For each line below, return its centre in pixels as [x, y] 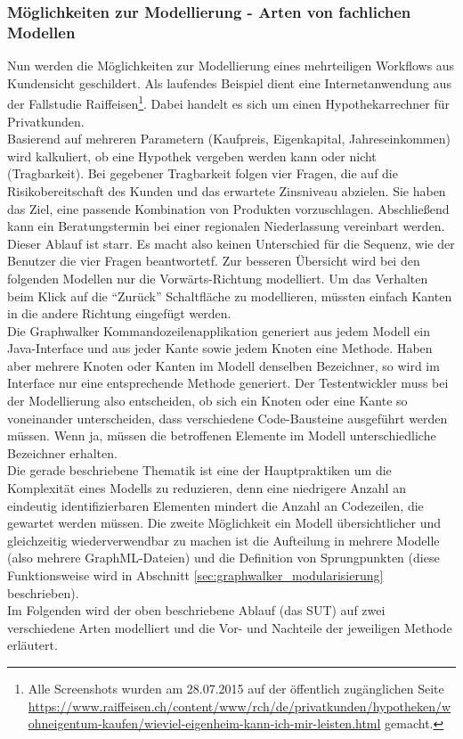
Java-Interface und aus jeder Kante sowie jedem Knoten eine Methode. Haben [220, 348]
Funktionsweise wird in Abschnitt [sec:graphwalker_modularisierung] [195, 575]
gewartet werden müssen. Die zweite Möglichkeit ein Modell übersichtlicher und [224, 523]
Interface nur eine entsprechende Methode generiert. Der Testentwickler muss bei [228, 383]
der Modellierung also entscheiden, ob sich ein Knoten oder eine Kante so [207, 401]
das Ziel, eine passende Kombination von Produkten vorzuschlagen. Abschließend [228, 208]
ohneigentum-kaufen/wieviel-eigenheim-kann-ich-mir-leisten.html [204, 723]
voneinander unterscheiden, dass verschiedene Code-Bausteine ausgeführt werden [227, 418]
